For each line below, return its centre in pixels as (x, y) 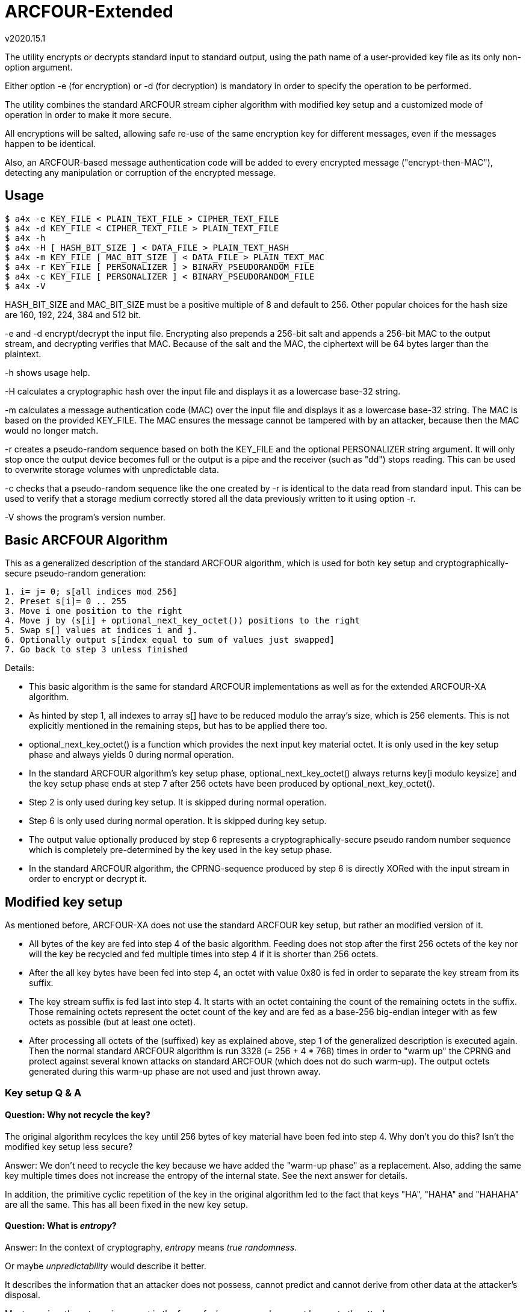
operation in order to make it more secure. (88, 114)
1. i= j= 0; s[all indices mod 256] (91, 592)
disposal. (23, 1295)
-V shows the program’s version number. (85, 517)
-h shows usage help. (48, 372)
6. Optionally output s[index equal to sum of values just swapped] (170, 640)
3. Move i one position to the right (94, 611)
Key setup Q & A (43, 1092)
